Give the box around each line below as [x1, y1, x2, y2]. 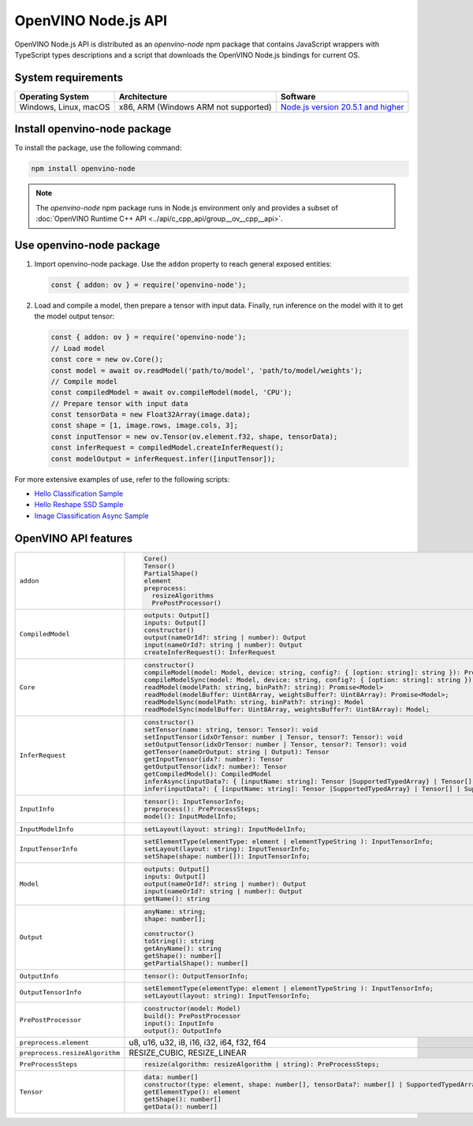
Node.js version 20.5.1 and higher [280, 101, 404, 112]
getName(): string [143, 895, 210, 903]
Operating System [19, 91, 90, 102]
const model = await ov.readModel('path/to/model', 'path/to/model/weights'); [50, 366, 363, 375]
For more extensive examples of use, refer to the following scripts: [14, 474, 230, 484]
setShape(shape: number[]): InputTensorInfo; [143, 852, 311, 861]
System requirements [14, 71, 124, 84]
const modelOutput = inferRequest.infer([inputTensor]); [50, 454, 276, 463]
